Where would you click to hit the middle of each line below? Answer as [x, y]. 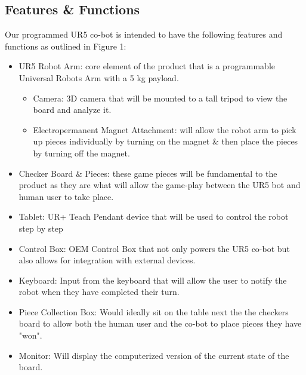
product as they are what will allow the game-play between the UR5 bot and [160, 185]
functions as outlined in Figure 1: [66, 46]
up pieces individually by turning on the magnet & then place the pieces [166, 141]
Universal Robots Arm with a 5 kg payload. [99, 77]
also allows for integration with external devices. [107, 260]
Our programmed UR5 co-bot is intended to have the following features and [144, 34]
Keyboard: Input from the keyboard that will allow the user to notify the [153, 280]
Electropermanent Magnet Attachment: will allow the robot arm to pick [165, 129]
